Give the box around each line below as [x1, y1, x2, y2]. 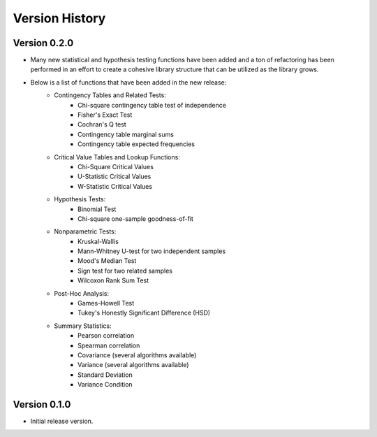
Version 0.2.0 [13, 37, 74, 49]
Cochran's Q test [77, 120, 127, 129]
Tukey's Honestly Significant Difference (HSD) [77, 308, 211, 317]
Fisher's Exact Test [77, 110, 133, 119]
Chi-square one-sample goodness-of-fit [77, 214, 193, 223]
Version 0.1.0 [13, 399, 71, 410]
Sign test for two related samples [77, 266, 172, 275]
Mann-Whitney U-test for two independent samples [77, 247, 226, 255]
